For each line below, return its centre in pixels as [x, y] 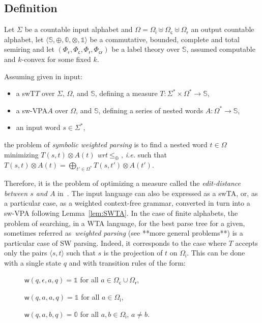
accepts [246, 243]
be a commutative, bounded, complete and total [165, 39]
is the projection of [133, 253]
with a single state [33, 262]
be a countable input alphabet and [79, 29]
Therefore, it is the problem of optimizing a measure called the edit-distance [123, 183]
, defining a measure [126, 93]
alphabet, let [24, 39]
